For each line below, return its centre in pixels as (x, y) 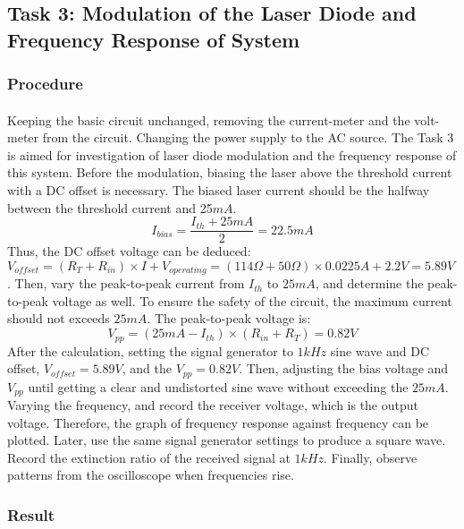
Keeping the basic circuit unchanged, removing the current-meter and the (209, 119)
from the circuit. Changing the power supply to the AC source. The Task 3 (248, 137)
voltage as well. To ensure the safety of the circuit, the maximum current (252, 300)
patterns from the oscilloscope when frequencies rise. (151, 475)
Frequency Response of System (154, 39)
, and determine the (369, 283)
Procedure (45, 84)
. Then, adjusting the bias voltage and (344, 368)
